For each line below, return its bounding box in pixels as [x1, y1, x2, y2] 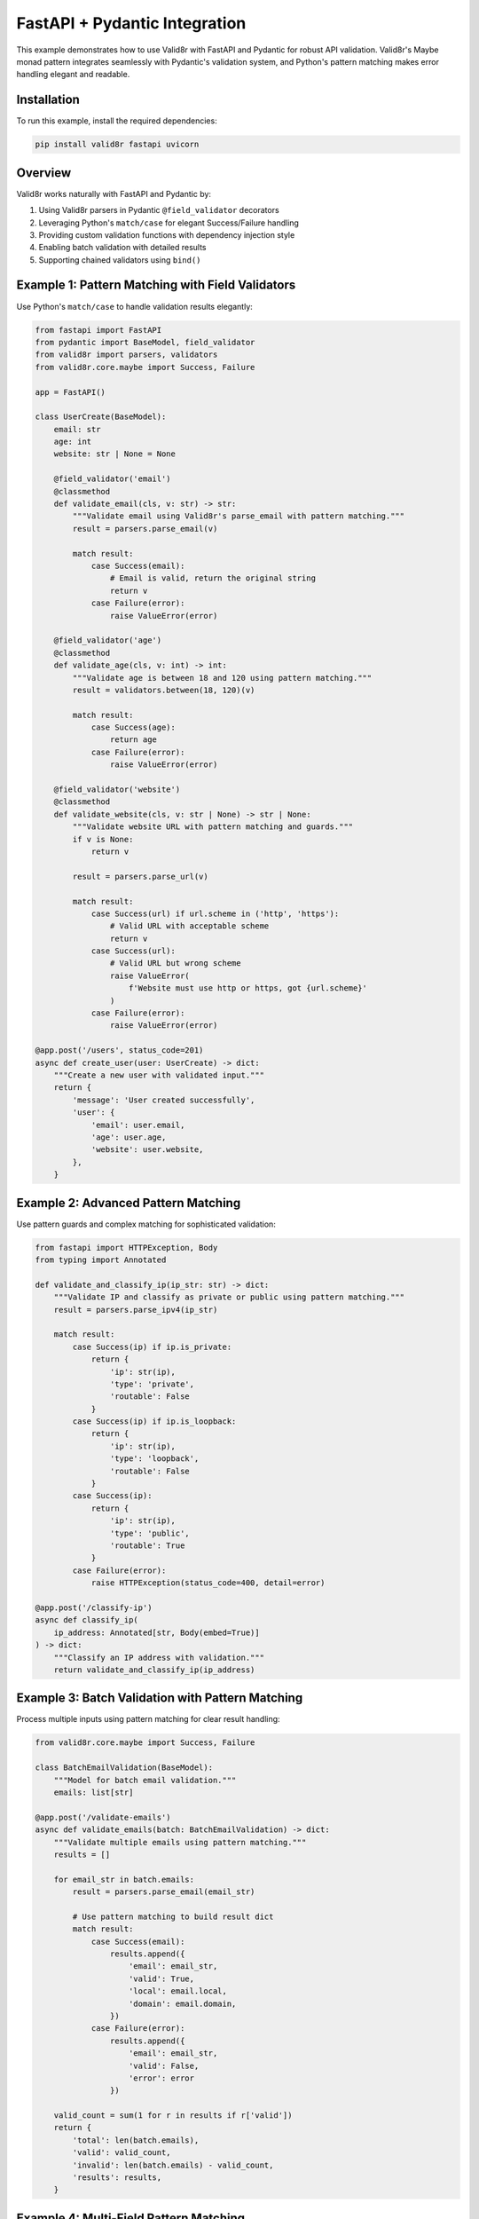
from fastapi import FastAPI [35, 325, 162, 335]
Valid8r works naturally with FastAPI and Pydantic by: [16, 188, 212, 199]
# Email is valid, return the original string [109, 573, 317, 583]
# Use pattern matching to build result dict [72, 1911, 274, 1922]
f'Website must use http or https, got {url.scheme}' [129, 983, 368, 993]
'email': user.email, [90, 1119, 185, 1130]
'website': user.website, [90, 1145, 204, 1155]
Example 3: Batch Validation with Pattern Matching [16, 1691, 303, 1706]
